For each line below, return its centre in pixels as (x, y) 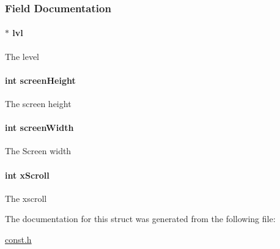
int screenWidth (39, 128)
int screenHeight (40, 80)
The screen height (38, 104)
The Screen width (38, 151)
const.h (18, 239)
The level (22, 56)
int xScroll (27, 175)
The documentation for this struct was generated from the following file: (140, 219)
